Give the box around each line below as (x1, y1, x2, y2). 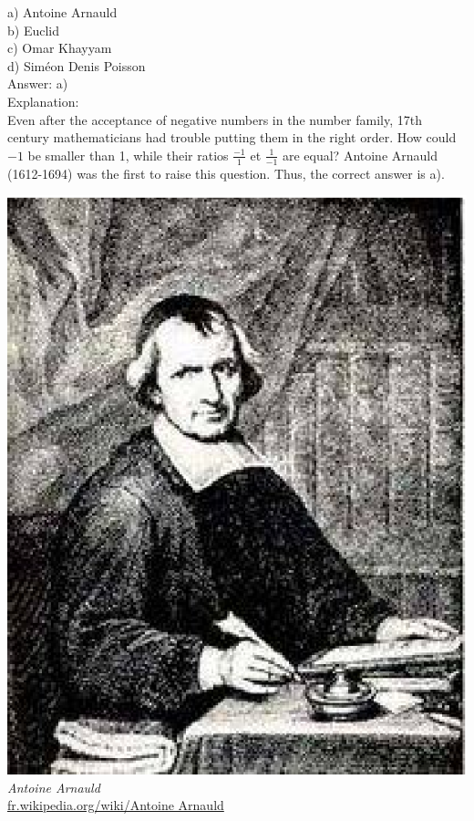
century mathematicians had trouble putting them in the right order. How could (7, 128, 457, 147)
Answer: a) (7, 74, 68, 93)
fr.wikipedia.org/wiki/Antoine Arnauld (7, 795, 224, 815)
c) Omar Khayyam (7, 38, 112, 57)
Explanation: (7, 91, 79, 110)
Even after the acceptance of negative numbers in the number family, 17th (7, 109, 422, 129)
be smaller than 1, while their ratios (27, 145, 229, 164)
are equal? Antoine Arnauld (282, 145, 438, 164)
